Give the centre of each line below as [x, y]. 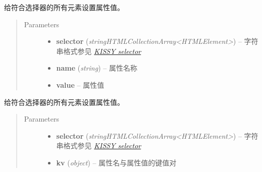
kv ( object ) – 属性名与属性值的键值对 [116, 162]
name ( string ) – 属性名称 [97, 68]
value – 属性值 [80, 84]
